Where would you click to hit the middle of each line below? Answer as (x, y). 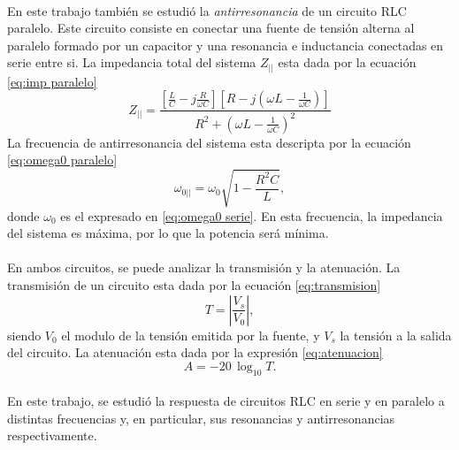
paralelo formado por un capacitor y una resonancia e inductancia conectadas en (226, 45)
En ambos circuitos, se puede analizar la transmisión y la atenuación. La (204, 267)
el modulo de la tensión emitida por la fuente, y (191, 335)
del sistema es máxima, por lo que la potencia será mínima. (168, 233)
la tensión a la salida (396, 335)
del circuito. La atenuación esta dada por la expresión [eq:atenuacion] (195, 352)
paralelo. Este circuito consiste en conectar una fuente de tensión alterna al (211, 28)
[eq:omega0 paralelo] (62, 160)
